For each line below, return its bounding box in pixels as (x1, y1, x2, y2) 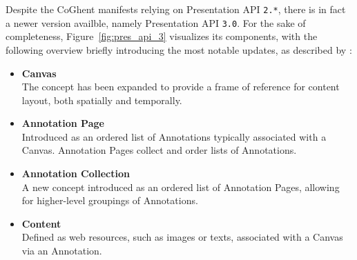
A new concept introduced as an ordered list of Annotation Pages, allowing (21, 179, 340, 194)
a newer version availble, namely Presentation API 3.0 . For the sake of (6, 15, 306, 30)
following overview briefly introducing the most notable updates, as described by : (6, 42, 352, 57)
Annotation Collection (21, 166, 130, 181)
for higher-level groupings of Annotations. (21, 193, 198, 208)
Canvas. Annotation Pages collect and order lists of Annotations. (21, 143, 297, 157)
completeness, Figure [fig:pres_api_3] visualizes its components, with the (6, 29, 318, 43)
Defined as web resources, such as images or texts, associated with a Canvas (21, 230, 343, 244)
